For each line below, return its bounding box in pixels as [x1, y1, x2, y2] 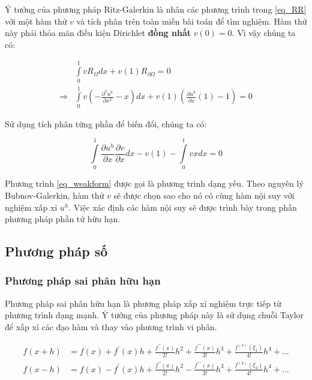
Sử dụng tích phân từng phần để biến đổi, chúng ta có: [5, 117, 207, 130]
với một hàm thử [5, 14, 67, 27]
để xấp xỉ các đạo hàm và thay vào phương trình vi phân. [5, 320, 217, 333]
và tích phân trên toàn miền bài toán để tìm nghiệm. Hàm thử [76, 14, 307, 27]
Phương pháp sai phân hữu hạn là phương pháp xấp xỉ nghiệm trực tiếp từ [5, 297, 281, 309]
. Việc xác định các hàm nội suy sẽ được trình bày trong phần [68, 201, 297, 213]
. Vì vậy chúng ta [232, 26, 296, 39]
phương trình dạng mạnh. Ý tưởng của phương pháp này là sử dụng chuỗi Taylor [5, 309, 304, 321]
